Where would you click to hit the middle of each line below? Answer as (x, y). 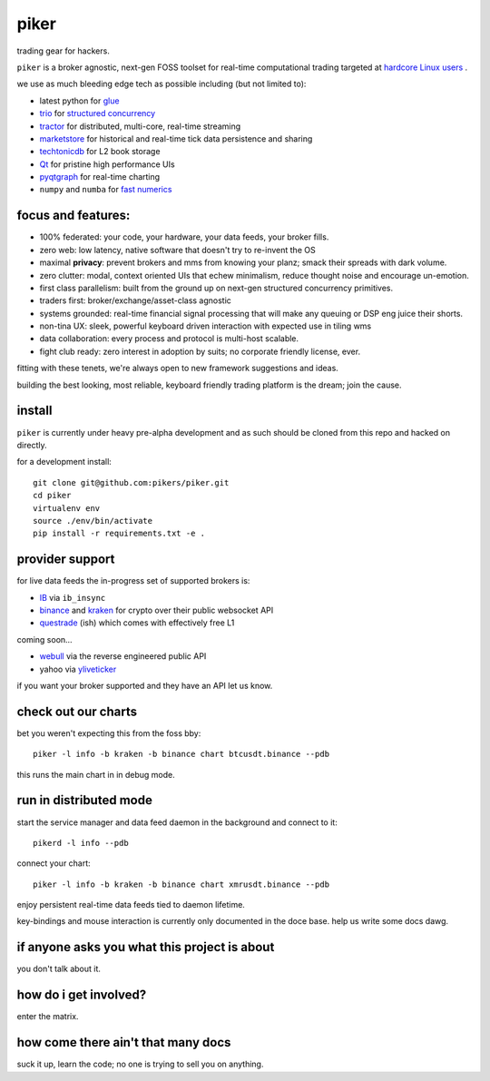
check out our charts (77, 711)
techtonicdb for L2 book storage (100, 152)
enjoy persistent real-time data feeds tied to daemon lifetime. (131, 905)
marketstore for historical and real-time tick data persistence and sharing (176, 138)
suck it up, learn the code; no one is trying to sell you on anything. (140, 1064)
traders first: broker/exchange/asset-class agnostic (135, 300)
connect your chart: (54, 863)
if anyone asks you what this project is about (146, 947)
